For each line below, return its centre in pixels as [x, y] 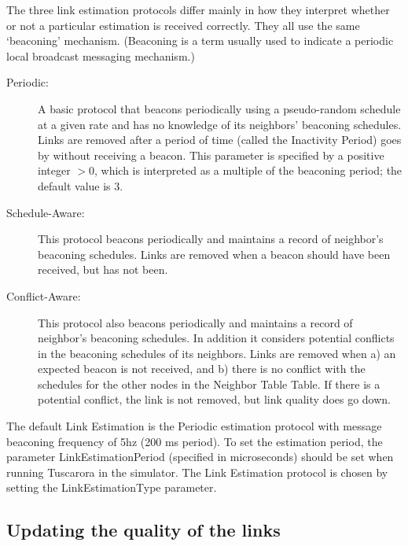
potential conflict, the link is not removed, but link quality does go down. [215, 399]
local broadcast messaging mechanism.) [101, 55]
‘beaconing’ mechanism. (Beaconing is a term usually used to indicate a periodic [200, 41]
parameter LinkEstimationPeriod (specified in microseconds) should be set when [200, 457]
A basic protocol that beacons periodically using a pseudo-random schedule [219, 108]
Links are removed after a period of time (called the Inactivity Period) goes [220, 140]
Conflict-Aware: [44, 295]
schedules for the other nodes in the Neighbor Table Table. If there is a [209, 384]
